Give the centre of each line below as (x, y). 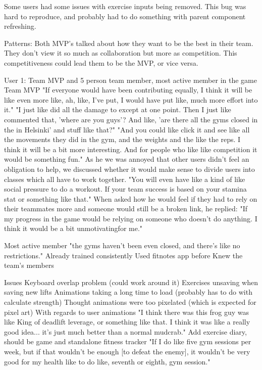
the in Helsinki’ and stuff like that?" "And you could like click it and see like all (127, 129)
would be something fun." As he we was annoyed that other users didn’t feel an (127, 159)
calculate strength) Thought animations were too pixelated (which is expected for (130, 302)
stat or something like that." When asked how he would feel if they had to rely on (131, 198)
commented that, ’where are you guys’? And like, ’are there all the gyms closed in (131, 119)
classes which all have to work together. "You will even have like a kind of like (125, 179)
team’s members (29, 265)
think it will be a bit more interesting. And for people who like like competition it (131, 149)
